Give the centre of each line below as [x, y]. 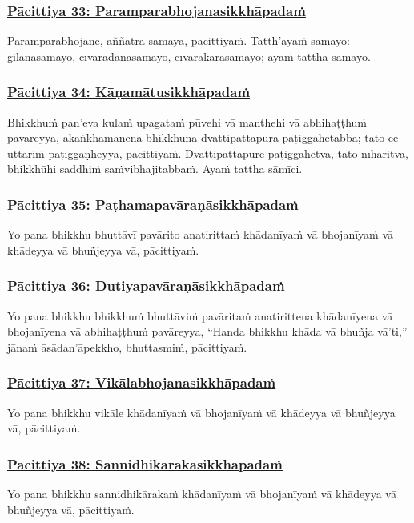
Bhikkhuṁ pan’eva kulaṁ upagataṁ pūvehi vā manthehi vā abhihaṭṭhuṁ [187, 121]
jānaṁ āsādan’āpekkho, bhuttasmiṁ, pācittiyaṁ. [127, 346]
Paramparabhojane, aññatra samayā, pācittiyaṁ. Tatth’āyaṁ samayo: [179, 40]
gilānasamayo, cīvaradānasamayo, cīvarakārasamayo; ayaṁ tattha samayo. [189, 56]
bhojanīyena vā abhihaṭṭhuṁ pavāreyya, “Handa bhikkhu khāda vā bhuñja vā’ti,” [207, 331]
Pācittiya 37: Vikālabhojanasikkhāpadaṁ [142, 382]
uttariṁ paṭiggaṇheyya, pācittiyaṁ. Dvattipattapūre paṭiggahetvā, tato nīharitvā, [208, 153]
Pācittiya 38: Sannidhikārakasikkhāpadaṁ [145, 463]
